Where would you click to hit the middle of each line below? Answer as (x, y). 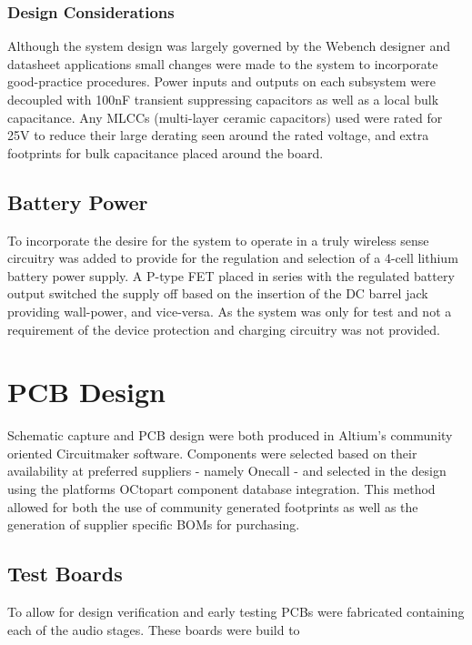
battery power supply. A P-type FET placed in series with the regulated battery (231, 275)
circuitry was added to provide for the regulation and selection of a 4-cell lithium (233, 258)
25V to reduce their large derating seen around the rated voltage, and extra (218, 135)
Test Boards (65, 574)
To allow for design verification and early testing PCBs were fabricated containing (236, 612)
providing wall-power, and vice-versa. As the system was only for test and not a (230, 311)
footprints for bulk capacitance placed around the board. (166, 152)
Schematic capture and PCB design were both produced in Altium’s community (230, 435)
